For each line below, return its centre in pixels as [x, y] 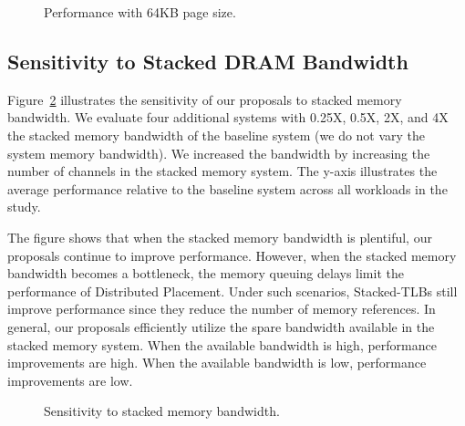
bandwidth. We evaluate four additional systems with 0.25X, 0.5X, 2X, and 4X [228, 117]
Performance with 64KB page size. [140, 12]
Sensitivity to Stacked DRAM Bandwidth [208, 61]
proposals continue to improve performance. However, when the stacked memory [232, 255]
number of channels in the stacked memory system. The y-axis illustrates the [222, 171]
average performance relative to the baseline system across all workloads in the [227, 188]
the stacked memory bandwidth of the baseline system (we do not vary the [217, 135]
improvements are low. [70, 380]
